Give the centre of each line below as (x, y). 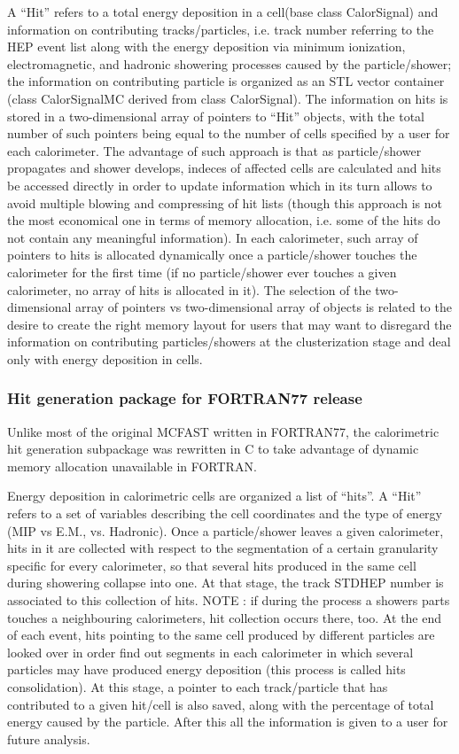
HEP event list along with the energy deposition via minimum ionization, (206, 47)
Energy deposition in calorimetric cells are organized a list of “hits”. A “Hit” (214, 496)
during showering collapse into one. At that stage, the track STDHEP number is (226, 583)
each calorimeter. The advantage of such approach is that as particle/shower (214, 150)
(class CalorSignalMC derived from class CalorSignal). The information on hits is (228, 98)
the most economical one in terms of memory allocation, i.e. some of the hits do (224, 220)
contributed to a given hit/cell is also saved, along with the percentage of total (221, 704)
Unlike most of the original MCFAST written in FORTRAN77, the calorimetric (223, 431)
